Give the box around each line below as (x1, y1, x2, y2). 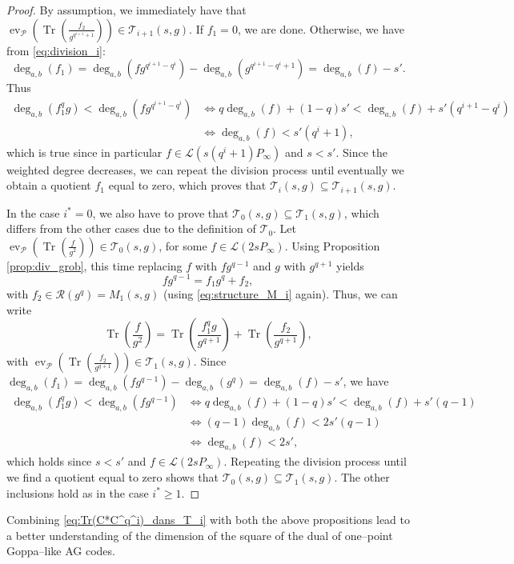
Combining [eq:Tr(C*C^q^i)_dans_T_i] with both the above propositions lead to (6, 511, 411, 528)
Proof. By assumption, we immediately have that (6, 2, 247, 18)
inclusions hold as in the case (6, 484, 149, 501)
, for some (159, 237, 207, 254)
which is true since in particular (6, 143, 163, 160)
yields (336, 257, 364, 274)
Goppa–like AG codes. (6, 542, 115, 559)
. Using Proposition (284, 237, 380, 254)
